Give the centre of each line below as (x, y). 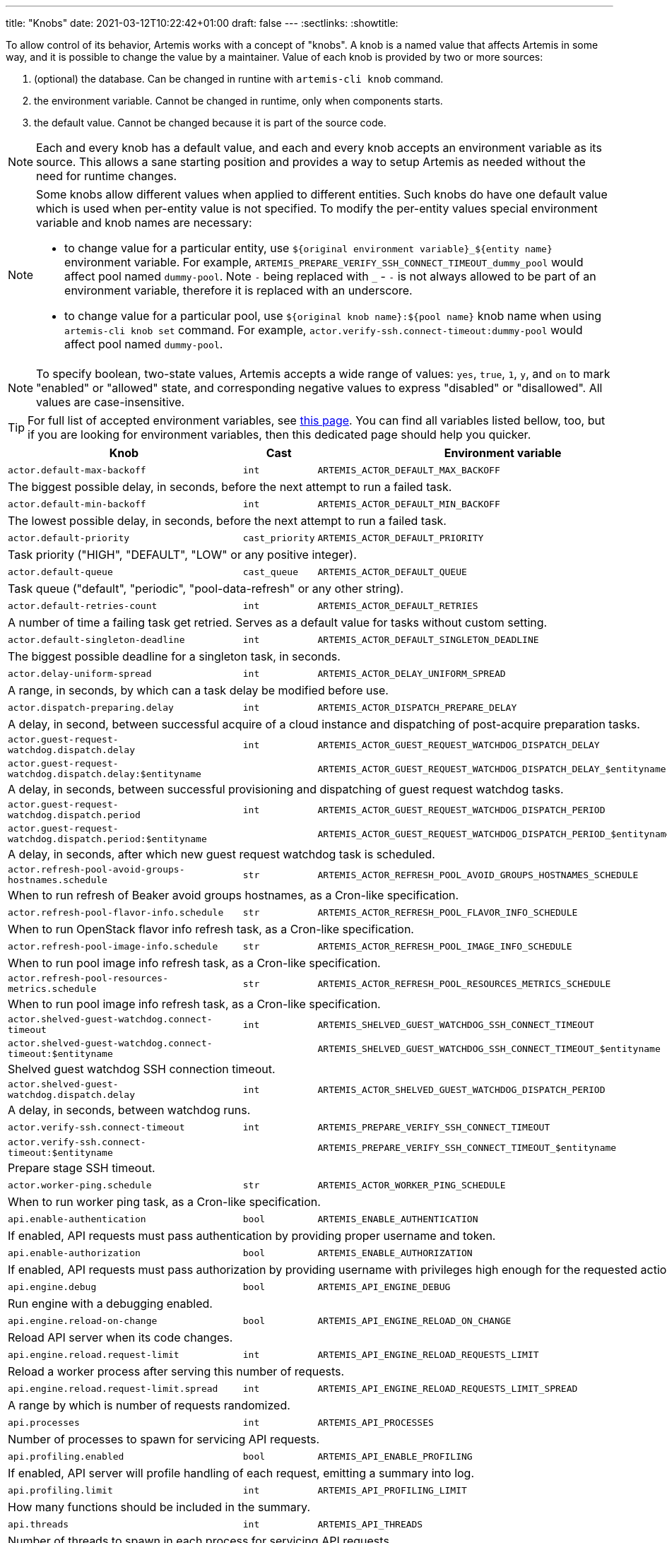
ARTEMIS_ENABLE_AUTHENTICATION (398, 1219)
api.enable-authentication (77, 1219)
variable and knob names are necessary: (144, 223)
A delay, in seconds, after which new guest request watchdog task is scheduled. (222, 854)
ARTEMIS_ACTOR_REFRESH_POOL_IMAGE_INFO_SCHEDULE (445, 946)
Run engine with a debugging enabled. (110, 1303)
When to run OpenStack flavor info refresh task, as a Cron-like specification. (211, 929)
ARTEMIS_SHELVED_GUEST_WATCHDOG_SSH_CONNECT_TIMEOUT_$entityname (489, 1048)
